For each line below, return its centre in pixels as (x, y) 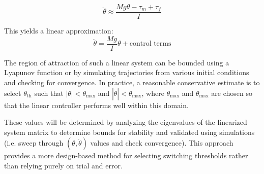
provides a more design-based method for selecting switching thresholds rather (126, 155)
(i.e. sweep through (34, 143)
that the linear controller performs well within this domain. (96, 105)
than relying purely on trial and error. (63, 165)
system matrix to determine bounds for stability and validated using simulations (129, 132)
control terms (150, 44)
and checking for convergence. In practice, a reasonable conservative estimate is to (132, 82)
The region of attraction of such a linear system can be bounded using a (117, 62)
